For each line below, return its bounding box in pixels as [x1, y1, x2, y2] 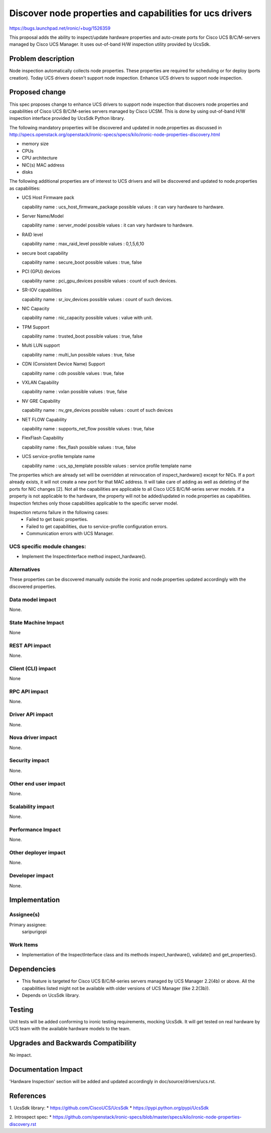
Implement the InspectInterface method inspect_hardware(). [22, 554, 147, 560]
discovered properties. [9, 583, 56, 589]
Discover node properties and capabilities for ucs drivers [9, 8, 252, 19]
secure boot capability [22, 250, 68, 256]
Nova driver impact [9, 734, 57, 741]
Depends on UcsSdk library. [22, 992, 80, 998]
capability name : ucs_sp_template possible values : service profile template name [22, 463, 192, 469]
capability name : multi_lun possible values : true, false [22, 351, 135, 357]
